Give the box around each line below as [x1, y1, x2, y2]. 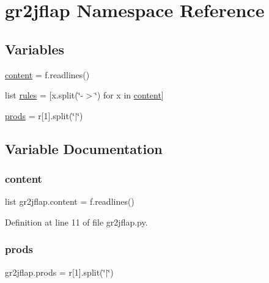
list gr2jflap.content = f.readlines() [5, 195, 134, 208]
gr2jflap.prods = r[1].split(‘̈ [5, 265, 106, 278]
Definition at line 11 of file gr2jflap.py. [5, 215, 148, 228]
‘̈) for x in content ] [94, 89, 164, 101]
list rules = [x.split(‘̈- [5, 89, 84, 101]
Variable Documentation [5, 139, 163, 158]
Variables [5, 39, 65, 58]
